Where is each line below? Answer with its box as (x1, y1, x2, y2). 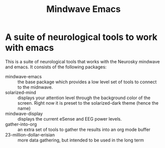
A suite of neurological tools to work (5, 31, 158, 43)
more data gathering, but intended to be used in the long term (17, 137, 144, 143)
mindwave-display (5, 111, 43, 117)
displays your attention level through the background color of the (17, 95, 151, 101)
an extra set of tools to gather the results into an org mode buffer (17, 126, 151, 133)
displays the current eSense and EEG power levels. (17, 116, 122, 122)
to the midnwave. (17, 84, 53, 90)
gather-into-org (5, 121, 37, 127)
